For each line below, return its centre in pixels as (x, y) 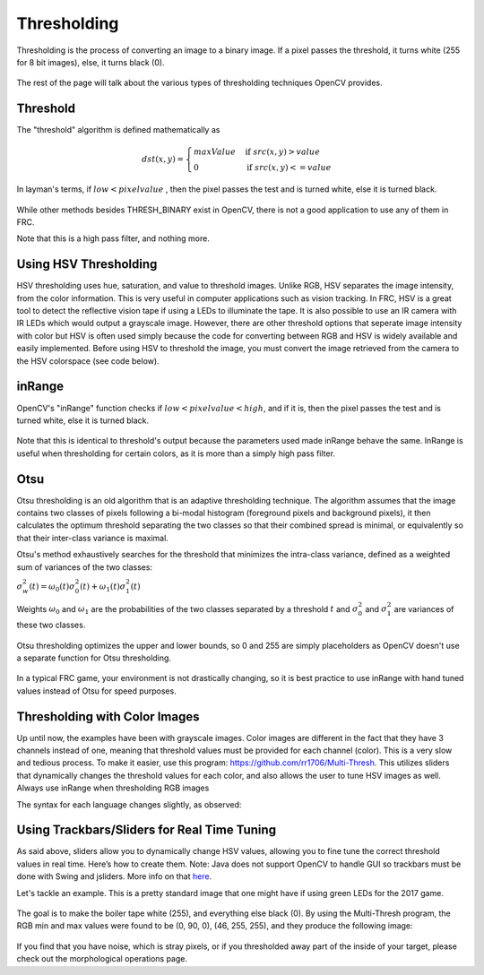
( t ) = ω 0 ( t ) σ (52, 587)
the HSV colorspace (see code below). (88, 361)
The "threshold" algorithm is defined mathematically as (118, 130)
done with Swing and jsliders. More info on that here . (114, 876)
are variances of (424, 608)
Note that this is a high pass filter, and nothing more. (113, 238)
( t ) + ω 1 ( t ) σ (103, 587)
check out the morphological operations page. (102, 959)
